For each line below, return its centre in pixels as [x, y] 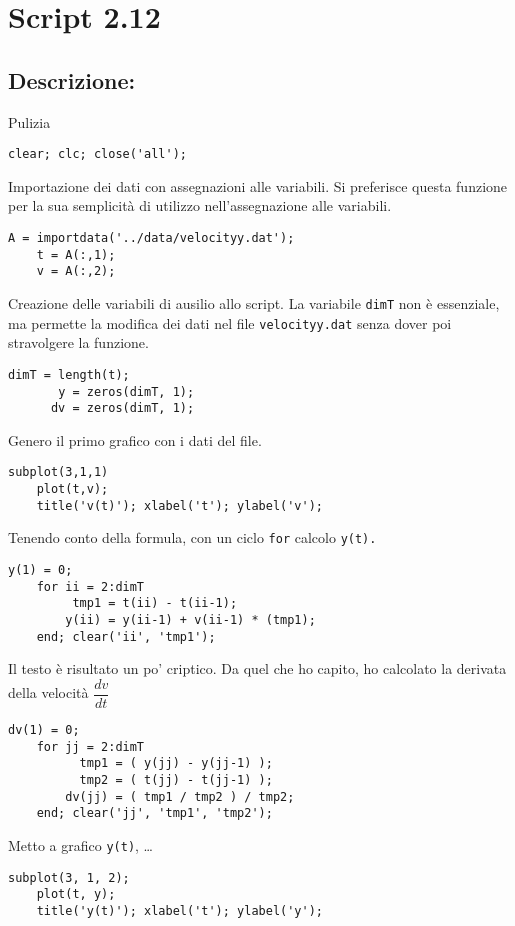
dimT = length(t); [69, 374]
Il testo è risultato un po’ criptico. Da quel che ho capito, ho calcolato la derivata [257, 668]
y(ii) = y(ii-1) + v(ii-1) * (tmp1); [190, 620]
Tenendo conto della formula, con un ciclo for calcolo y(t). [192, 537]
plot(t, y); [76, 894]
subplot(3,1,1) [58, 472]
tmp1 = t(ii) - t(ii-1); [155, 603]
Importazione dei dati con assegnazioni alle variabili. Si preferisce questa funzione [258, 185]
